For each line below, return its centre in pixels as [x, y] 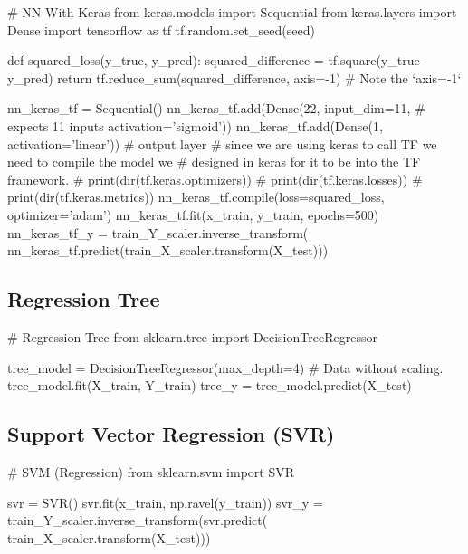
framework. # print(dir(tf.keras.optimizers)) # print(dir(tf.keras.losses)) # [215, 179]
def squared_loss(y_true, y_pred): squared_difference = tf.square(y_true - [218, 60]
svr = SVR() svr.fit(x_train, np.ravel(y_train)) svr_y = [165, 502]
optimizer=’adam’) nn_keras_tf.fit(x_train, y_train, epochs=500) [193, 214]
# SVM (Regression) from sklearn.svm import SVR [151, 471]
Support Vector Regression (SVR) [171, 434]
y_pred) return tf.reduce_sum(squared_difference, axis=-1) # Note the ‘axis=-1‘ [234, 77]
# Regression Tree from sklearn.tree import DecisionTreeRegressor [192, 336]
